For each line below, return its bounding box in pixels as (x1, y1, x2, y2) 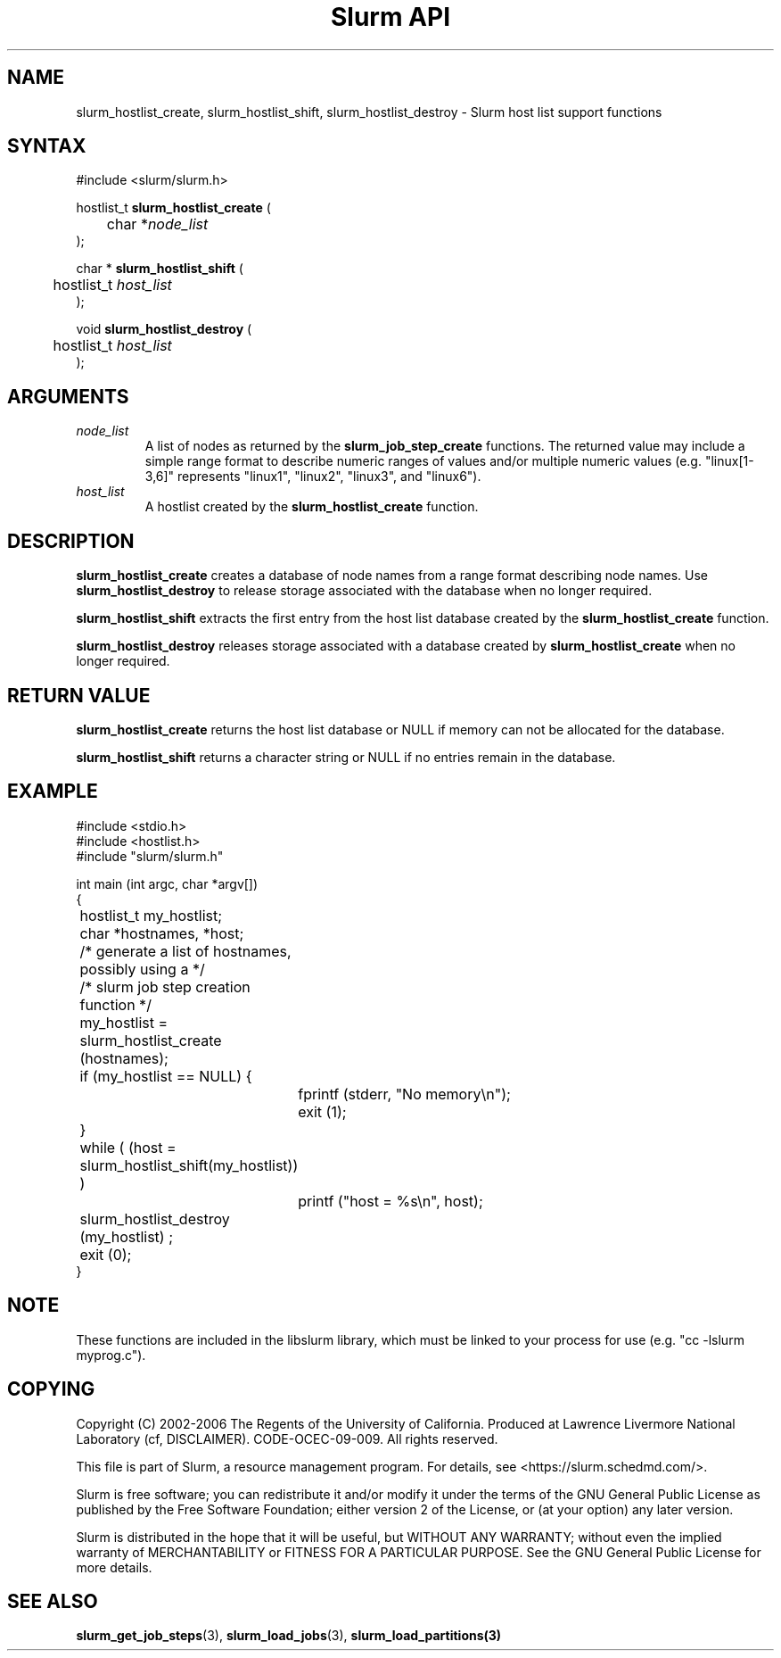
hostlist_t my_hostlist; (79, 906, 223, 924)
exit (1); (298, 1102, 347, 1121)
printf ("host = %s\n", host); (298, 1191, 483, 1210)
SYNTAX (7, 135, 86, 158)
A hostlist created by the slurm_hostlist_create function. (144, 499, 479, 515)
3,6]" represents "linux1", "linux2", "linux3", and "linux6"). (144, 468, 481, 485)
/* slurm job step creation (79, 977, 251, 996)
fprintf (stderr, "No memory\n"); (298, 1084, 511, 1103)
